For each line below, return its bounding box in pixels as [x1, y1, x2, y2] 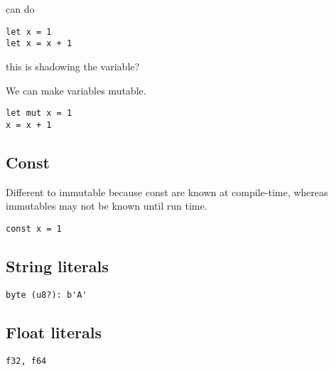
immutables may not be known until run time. [6, 198, 208, 213]
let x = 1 [6, 26, 52, 37]
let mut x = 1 [6, 108, 72, 119]
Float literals [6, 321, 102, 343]
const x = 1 [6, 223, 62, 234]
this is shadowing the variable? [6, 58, 140, 73]
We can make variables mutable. [6, 82, 146, 97]
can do [6, 1, 35, 16]
